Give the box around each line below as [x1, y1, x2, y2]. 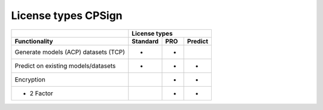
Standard [132, 37, 159, 45]
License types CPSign [11, 9, 123, 22]
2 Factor [29, 89, 53, 98]
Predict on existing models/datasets [14, 61, 116, 70]
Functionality [14, 37, 53, 45]
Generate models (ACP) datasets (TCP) [14, 48, 126, 56]
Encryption [14, 75, 46, 83]
